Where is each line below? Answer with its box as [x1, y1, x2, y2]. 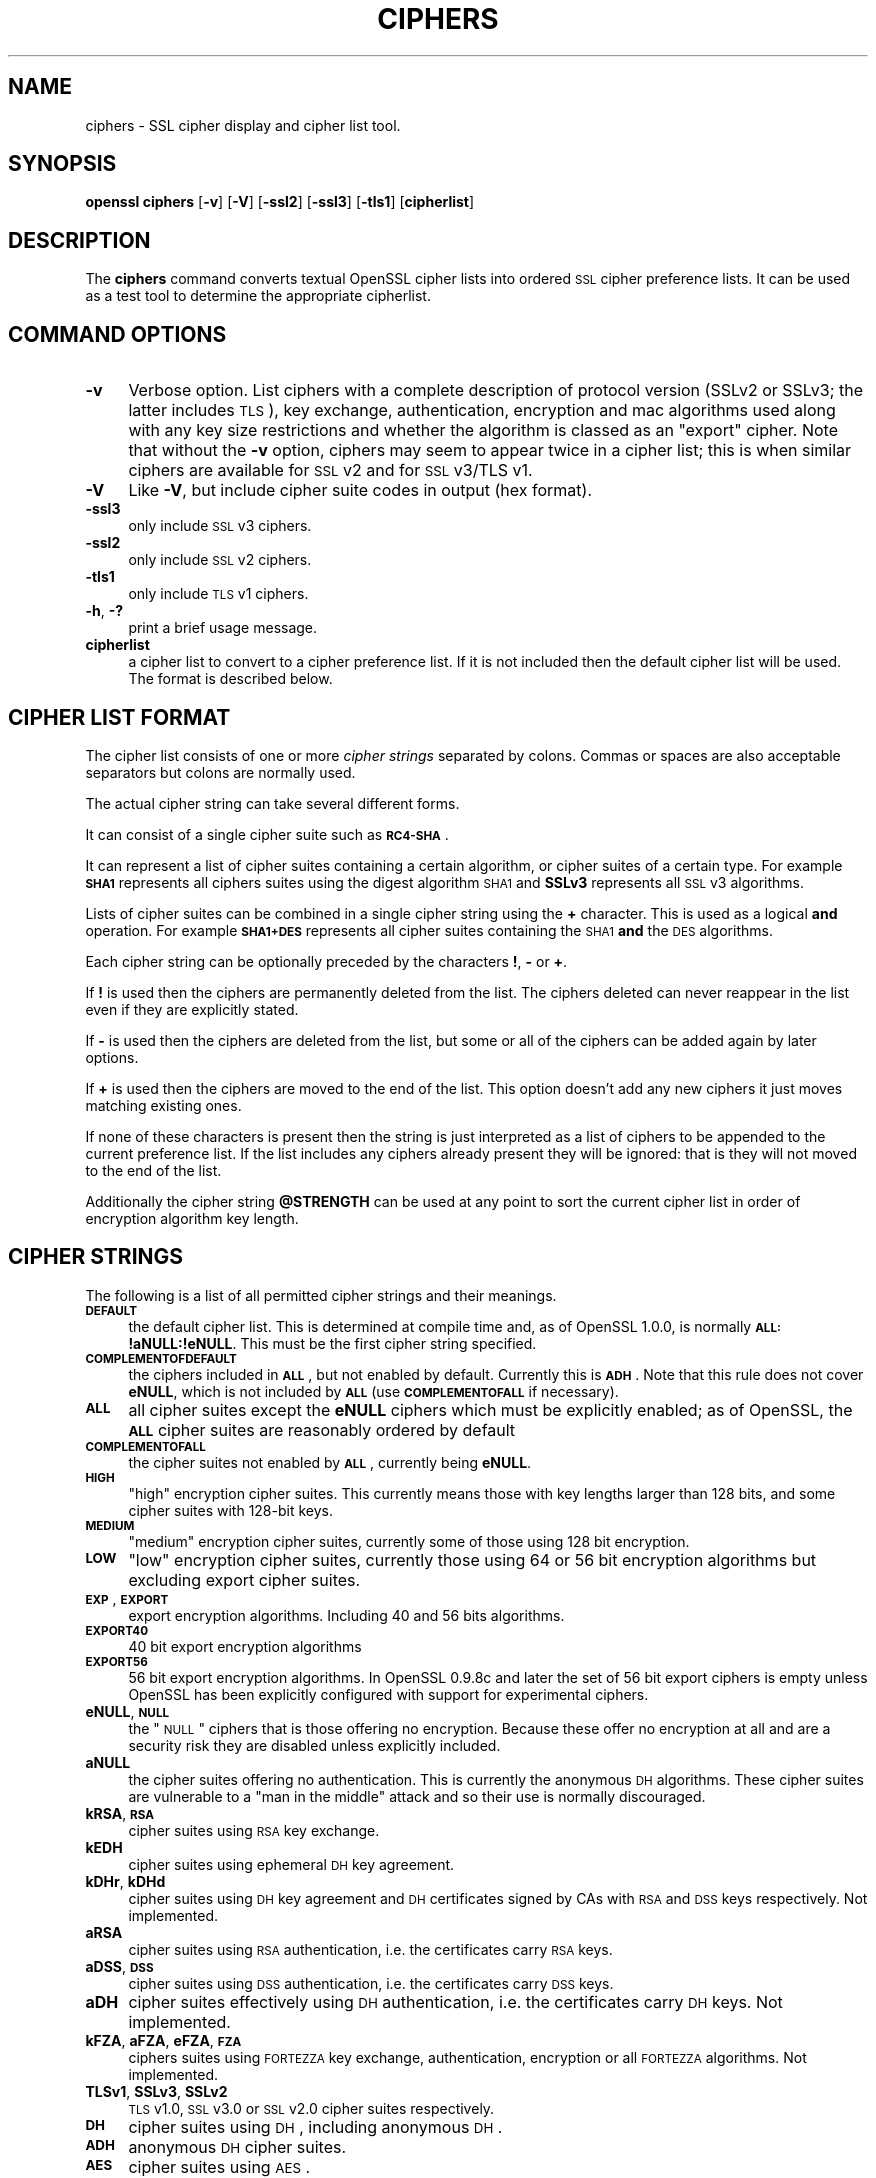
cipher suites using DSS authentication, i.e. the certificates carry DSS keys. [128, 1974, 614, 1992]
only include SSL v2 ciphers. [128, 551, 312, 569]
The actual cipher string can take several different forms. [85, 794, 460, 812]
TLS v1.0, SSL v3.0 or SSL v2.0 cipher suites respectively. [128, 2099, 495, 2117]
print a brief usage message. [128, 619, 318, 637]
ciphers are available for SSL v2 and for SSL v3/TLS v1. [128, 460, 533, 481]
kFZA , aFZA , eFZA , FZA [85, 2031, 242, 2049]
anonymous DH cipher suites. [128, 2136, 347, 2157]
